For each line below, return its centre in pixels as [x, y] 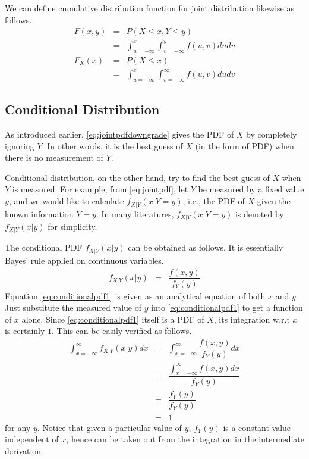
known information [39, 213]
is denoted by [259, 213]
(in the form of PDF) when [245, 146]
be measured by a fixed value [251, 189]
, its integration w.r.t [252, 319]
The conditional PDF [44, 247]
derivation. [24, 450]
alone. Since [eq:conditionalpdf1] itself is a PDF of [113, 319]
